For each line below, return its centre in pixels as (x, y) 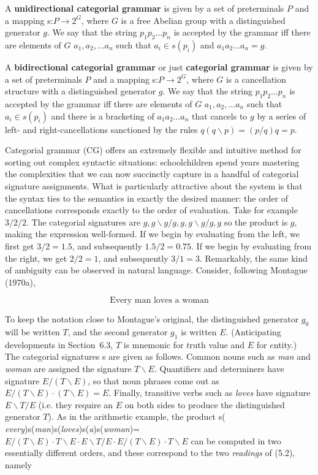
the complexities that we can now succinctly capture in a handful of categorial (152, 174)
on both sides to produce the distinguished (205, 404)
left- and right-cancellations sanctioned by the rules (101, 129)
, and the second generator (118, 332)
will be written (32, 332)
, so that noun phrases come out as (153, 380)
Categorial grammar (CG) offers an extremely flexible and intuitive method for (153, 150)
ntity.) (285, 344)
